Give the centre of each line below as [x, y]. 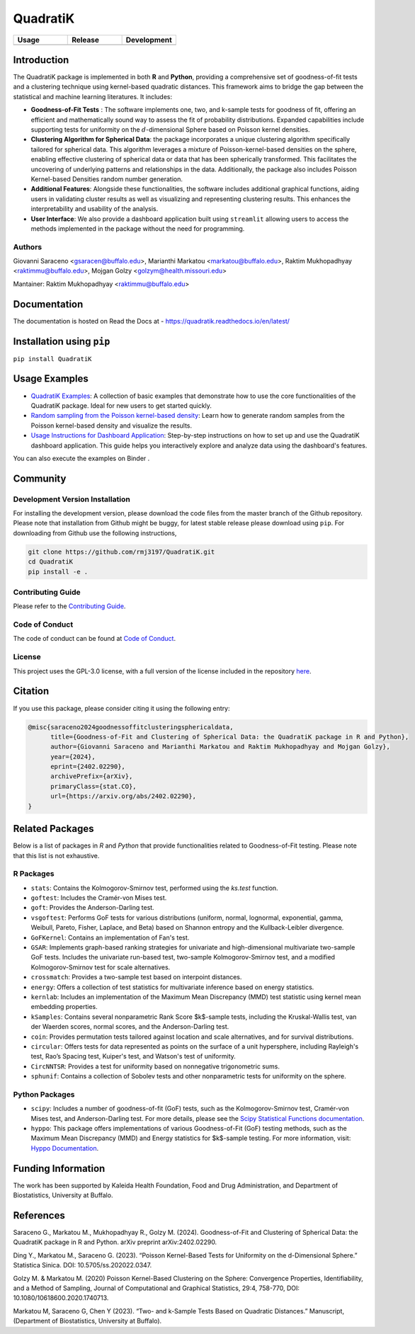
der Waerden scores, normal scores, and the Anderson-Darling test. [130, 1027]
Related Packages [53, 829]
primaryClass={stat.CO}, [94, 786]
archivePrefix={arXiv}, [92, 776]
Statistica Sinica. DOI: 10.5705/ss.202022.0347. [83, 1265]
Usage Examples [51, 379]
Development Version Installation [72, 499]
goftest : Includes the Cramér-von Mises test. [99, 898]
